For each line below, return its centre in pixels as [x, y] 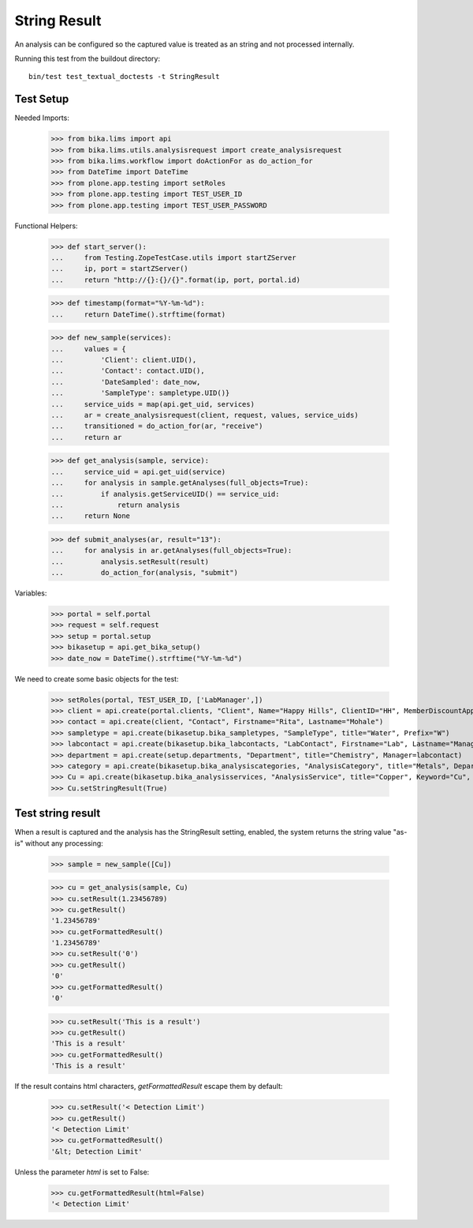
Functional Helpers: [46, 226]
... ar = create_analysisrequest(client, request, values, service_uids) [205, 415]
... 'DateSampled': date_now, [126, 382]
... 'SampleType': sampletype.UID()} [140, 393]
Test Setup [42, 99]
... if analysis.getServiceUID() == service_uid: [165, 494]
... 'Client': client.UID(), [124, 360]
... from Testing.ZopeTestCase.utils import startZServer [173, 257]
